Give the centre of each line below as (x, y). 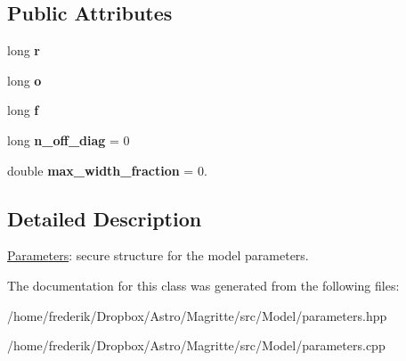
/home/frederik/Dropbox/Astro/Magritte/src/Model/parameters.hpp (197, 315)
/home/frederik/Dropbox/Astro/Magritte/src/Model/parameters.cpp (196, 345)
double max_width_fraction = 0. (107, 170)
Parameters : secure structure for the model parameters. (158, 255)
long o (24, 80)
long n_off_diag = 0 (69, 139)
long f (23, 110)
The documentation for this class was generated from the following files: (203, 285)
